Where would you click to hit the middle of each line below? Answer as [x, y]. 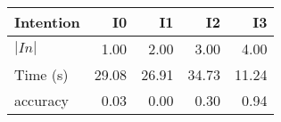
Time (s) [41, 74]
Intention [47, 22]
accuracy [41, 100]
